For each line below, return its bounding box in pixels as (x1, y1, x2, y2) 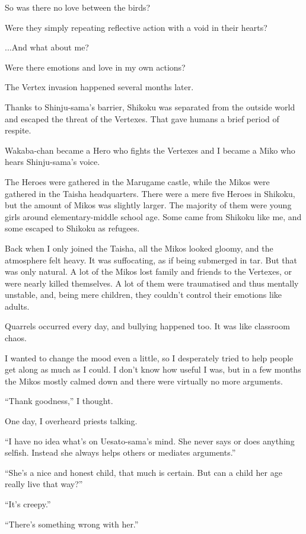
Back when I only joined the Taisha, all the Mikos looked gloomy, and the (5, 241, 273, 254)
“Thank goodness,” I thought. (5, 395, 113, 407)
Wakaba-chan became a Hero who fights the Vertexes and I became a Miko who (5, 144, 295, 156)
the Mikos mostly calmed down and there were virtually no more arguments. (5, 374, 283, 387)
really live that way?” (5, 478, 83, 490)
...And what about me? (5, 41, 89, 53)
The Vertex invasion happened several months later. (5, 81, 194, 93)
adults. (5, 300, 30, 312)
